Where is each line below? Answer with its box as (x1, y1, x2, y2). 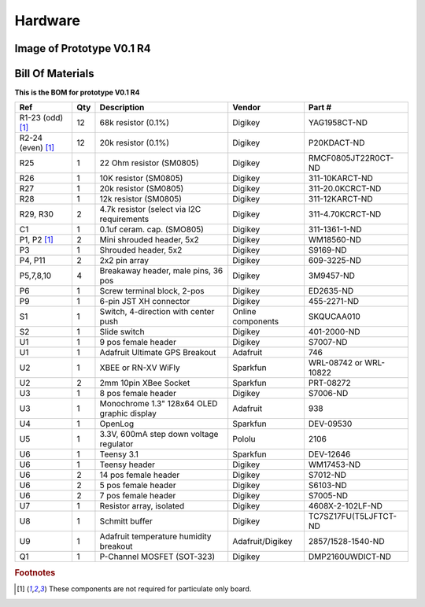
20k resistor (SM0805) (99, 183, 184, 194)
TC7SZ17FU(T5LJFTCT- (308, 511, 397, 522)
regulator (99, 439, 134, 450)
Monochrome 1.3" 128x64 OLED (99, 398, 218, 409)
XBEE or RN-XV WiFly (99, 362, 180, 373)
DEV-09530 (308, 418, 353, 429)
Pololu (232, 434, 256, 445)
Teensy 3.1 (99, 449, 139, 460)
